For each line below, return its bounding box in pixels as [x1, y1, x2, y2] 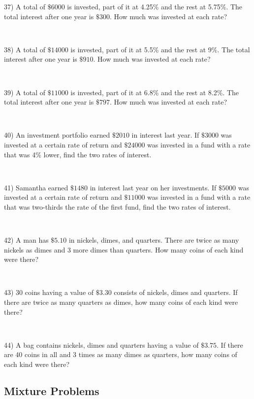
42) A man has [4, 235, 49, 245]
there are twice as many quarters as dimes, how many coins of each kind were [4, 297, 238, 307]
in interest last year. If [131, 130, 199, 140]
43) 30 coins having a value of [4, 287, 94, 297]
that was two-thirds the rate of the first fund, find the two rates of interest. [4, 201, 231, 212]
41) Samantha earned [4, 182, 68, 192]
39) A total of [4, 87, 45, 97]
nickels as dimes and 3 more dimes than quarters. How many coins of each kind [4, 244, 244, 254]
